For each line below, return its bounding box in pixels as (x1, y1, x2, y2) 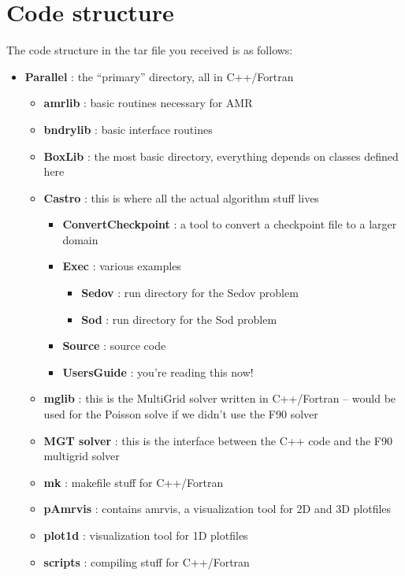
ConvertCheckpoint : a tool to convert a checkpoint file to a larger (62, 216, 397, 232)
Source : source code (62, 337, 166, 354)
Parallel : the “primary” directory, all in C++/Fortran (24, 68, 294, 84)
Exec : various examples (62, 258, 181, 274)
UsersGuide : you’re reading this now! (62, 363, 254, 380)
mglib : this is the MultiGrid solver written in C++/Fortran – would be (43, 390, 396, 407)
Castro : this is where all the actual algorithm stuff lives (43, 189, 319, 206)
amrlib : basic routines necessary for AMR (43, 95, 253, 111)
